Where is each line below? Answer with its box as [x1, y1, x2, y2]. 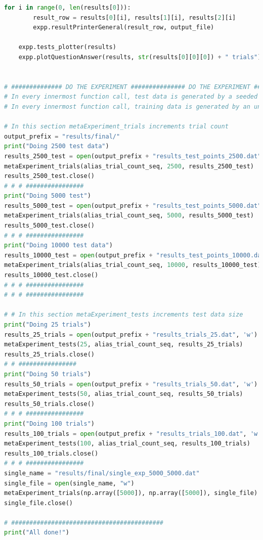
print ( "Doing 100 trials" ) [4, 420, 95, 427]
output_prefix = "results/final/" [4, 132, 120, 140]
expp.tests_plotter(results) [18, 43, 116, 51]
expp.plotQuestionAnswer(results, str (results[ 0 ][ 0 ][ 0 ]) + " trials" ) [18, 53, 261, 61]
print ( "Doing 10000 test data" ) [4, 242, 113, 249]
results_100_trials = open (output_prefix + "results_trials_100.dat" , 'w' [4, 430, 261, 437]
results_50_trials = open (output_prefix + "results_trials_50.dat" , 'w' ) [4, 380, 258, 388]
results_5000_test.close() [4, 222, 95, 230]
